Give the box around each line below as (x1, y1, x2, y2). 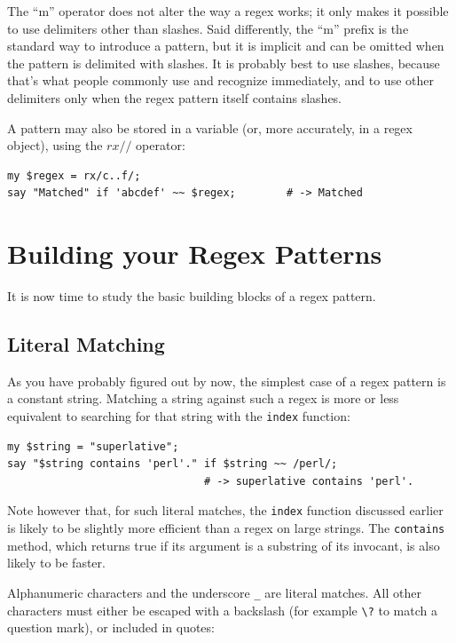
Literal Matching (7, 330, 165, 358)
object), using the (7, 136, 103, 155)
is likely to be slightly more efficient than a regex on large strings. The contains (7, 519, 445, 537)
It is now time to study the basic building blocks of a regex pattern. (7, 287, 376, 306)
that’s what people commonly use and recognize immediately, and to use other (7, 71, 434, 90)
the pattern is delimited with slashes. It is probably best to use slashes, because (7, 53, 440, 72)
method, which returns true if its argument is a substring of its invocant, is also (7, 536, 440, 554)
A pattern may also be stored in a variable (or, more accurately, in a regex (7, 118, 413, 137)
